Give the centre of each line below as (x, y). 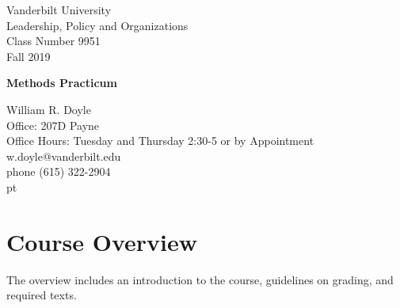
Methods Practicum (62, 83)
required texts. (42, 295)
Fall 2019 (29, 56)
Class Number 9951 (53, 41)
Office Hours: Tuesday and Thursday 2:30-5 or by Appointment (160, 141)
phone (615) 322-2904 (59, 171)
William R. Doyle (49, 109)
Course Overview (102, 241)
